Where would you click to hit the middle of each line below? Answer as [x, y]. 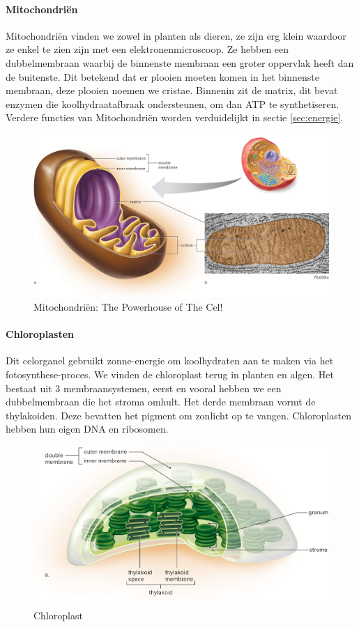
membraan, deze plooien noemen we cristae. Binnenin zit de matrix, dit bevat [172, 90]
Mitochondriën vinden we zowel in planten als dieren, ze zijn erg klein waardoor [176, 35]
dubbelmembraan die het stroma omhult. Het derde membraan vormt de [161, 402]
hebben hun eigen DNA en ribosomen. [87, 429]
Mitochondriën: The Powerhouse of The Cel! [128, 307]
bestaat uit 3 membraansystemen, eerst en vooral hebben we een [144, 388]
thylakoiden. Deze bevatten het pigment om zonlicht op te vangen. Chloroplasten [179, 415]
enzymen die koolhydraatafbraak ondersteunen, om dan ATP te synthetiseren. [173, 103]
